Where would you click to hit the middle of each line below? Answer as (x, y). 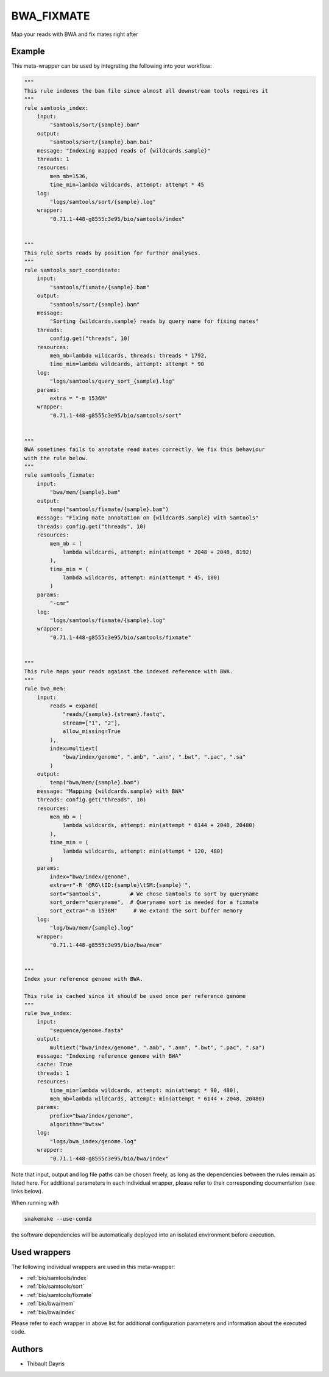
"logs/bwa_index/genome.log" (93, 1141)
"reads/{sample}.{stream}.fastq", (114, 714)
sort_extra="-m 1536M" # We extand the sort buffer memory (146, 911)
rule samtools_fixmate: (60, 475)
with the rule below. (56, 458)
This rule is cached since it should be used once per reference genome (135, 996)
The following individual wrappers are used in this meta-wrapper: (93, 1267)
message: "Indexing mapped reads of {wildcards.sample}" (124, 150)
